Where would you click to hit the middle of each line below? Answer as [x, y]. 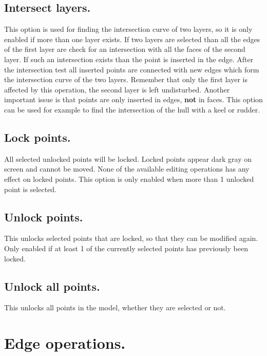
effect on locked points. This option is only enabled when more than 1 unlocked [129, 179]
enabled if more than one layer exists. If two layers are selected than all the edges [132, 39]
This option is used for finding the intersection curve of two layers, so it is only [128, 29]
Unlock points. [44, 217]
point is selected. [31, 189]
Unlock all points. [52, 286]
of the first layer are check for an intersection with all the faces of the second [125, 49]
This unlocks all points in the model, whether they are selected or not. [115, 307]
